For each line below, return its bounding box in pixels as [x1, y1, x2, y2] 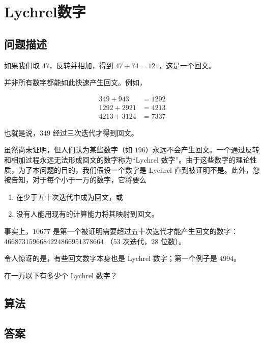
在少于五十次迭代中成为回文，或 [16, 191, 123, 202]
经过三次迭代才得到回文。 [52, 127, 138, 138]
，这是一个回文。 [159, 60, 216, 70]
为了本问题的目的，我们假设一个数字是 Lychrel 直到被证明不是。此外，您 [18, 164, 260, 175]
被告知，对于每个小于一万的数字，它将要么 [4, 174, 146, 185]
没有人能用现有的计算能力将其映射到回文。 [16, 208, 159, 219]
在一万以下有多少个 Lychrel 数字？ [4, 270, 118, 280]
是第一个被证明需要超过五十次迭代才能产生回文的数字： [52, 226, 238, 236]
